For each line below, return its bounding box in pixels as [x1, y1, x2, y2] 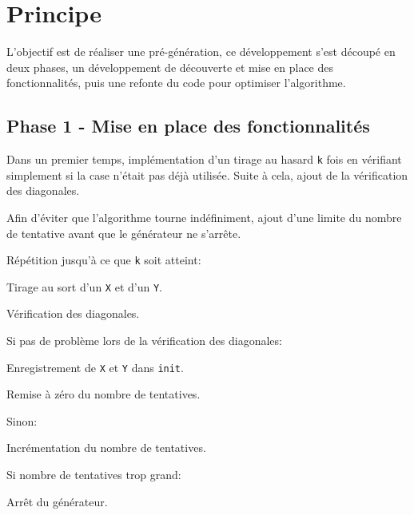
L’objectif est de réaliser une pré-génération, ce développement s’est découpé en [6, 43, 396, 60]
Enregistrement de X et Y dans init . [6, 359, 184, 375]
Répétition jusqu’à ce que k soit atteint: [6, 252, 201, 268]
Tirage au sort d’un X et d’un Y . [6, 278, 162, 295]
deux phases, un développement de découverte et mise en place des [6, 58, 334, 75]
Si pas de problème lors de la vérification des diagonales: [6, 332, 282, 349]
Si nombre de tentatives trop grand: [6, 466, 181, 483]
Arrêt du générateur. [6, 493, 108, 509]
